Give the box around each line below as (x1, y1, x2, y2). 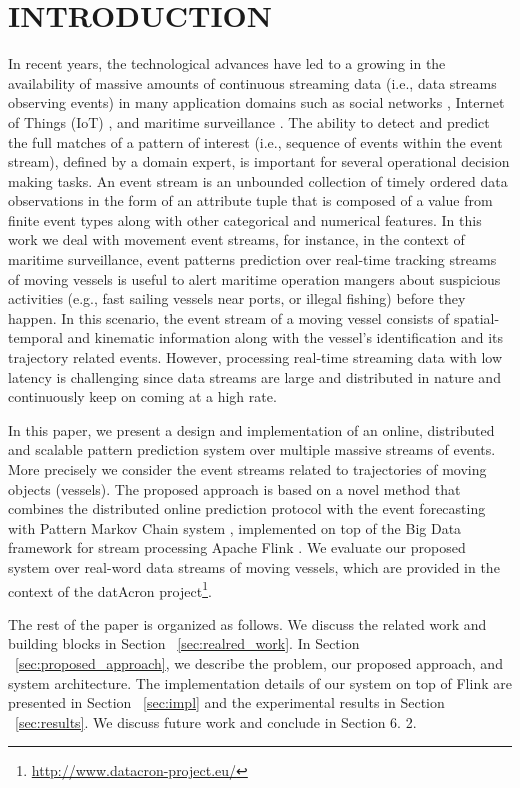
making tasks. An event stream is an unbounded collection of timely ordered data (8, 170, 508, 191)
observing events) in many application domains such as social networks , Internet (8, 92, 505, 113)
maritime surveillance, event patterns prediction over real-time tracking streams (8, 249, 497, 270)
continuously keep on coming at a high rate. (8, 386, 277, 407)
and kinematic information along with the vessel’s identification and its (67, 327, 504, 348)
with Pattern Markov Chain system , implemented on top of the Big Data (8, 517, 462, 538)
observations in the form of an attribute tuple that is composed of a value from (8, 190, 493, 211)
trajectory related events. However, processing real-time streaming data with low (8, 347, 503, 368)
